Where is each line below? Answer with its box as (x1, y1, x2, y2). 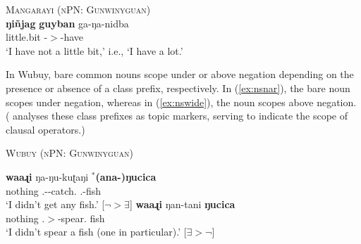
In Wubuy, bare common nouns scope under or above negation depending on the (6, 67, 354, 82)
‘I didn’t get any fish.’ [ (6, 197, 105, 212)
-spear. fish (57, 210, 105, 225)
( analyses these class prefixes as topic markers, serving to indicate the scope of (6, 108, 348, 123)
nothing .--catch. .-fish (6, 183, 102, 198)
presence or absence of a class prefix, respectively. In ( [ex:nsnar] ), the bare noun (6, 80, 350, 95)
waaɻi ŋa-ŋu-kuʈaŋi (6, 169, 89, 184)
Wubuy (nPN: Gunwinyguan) (6, 146, 133, 160)
